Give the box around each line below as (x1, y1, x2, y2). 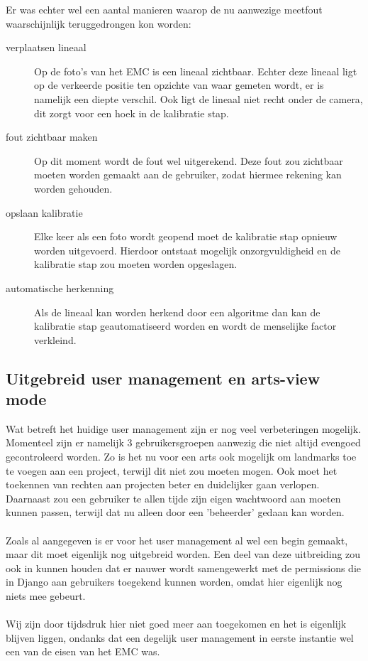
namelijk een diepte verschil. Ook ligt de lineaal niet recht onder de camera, (34, 91, 363, 106)
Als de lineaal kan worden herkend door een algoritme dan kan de (34, 304, 320, 319)
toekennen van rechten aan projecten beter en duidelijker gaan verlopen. (6, 477, 320, 492)
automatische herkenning (6, 280, 114, 295)
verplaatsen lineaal (6, 40, 87, 55)
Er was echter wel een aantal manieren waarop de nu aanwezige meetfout (6, 2, 323, 16)
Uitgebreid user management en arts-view (6, 367, 320, 389)
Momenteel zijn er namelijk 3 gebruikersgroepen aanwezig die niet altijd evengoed (6, 435, 361, 450)
